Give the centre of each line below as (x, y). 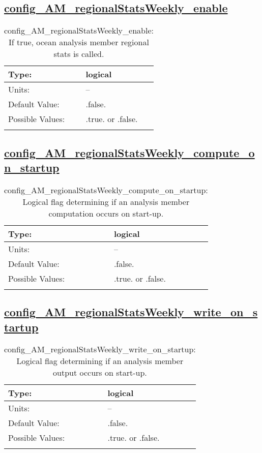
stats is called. (79, 54)
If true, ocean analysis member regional (79, 42)
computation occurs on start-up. (106, 213)
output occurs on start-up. (100, 373)
